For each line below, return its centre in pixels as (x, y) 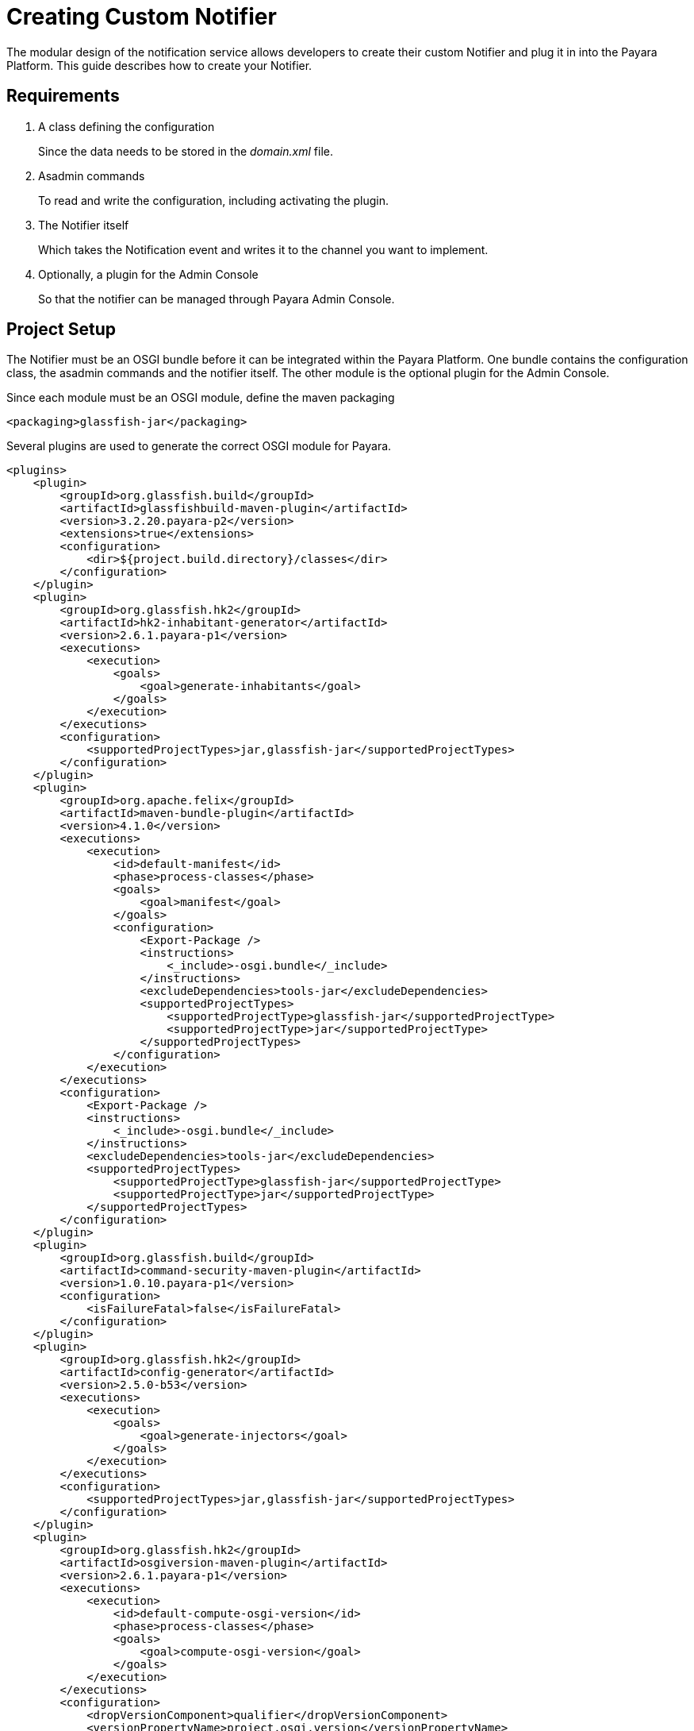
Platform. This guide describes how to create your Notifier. (159, 65)
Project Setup (61, 330)
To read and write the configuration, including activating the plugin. (214, 200)
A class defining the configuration (127, 126)
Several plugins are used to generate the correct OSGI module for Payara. (199, 446)
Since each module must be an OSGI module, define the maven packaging (201, 398)
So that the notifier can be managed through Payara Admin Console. (217, 299)
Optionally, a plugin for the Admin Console (148, 274)
